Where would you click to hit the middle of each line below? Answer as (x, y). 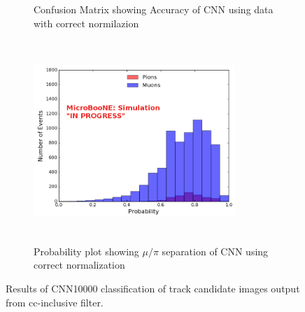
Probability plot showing (86, 251)
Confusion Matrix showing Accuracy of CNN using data (154, 9)
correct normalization (79, 265)
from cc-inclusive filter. (55, 302)
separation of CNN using (215, 251)
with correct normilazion (86, 23)
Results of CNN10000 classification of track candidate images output (153, 288)
